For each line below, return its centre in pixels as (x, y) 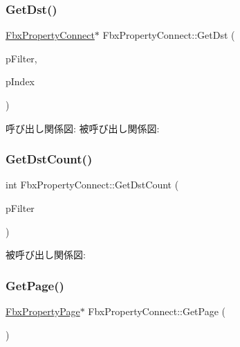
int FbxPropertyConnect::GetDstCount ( (92, 185)
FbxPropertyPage (43, 311)
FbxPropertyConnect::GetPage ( (157, 311)
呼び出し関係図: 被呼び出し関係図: (83, 128)
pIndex (20, 81)
